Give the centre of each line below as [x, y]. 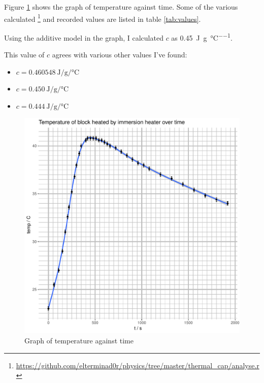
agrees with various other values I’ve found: [120, 55]
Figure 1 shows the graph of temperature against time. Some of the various [121, 7]
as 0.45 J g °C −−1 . [202, 37]
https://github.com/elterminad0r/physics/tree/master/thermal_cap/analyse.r [138, 365]
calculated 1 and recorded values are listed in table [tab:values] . [103, 18]
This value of [24, 55]
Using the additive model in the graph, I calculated [84, 37]
